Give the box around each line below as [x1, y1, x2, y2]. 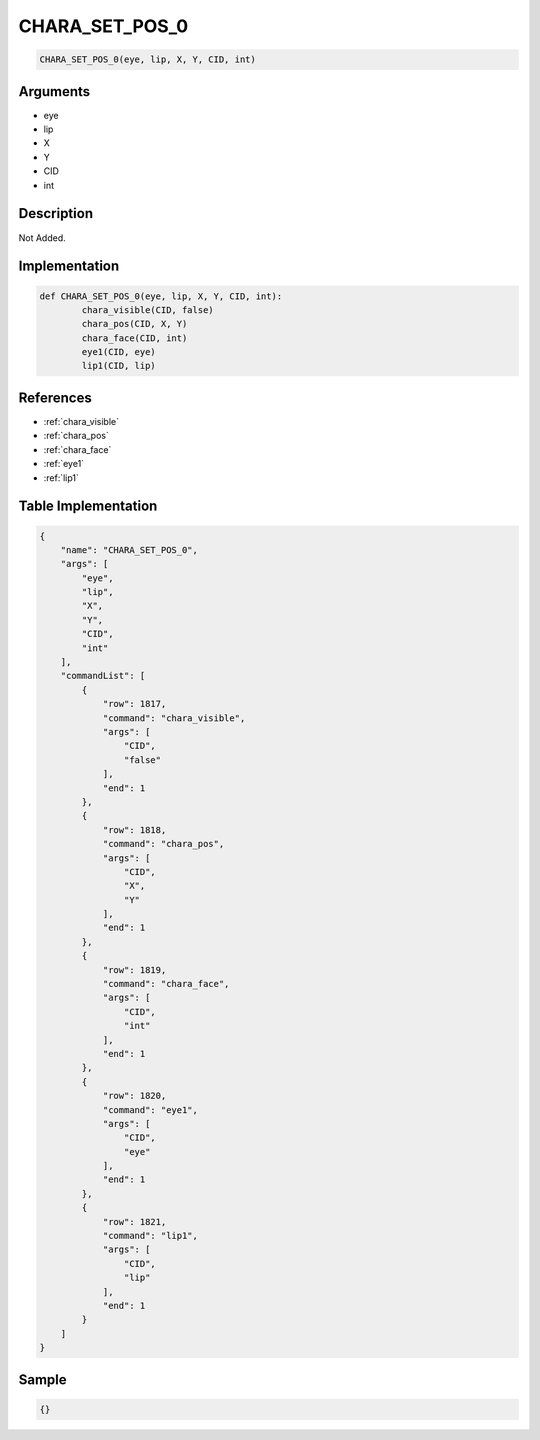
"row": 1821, [102, 1216, 167, 1227]
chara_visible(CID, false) [81, 304, 214, 315]
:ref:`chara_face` [43, 443, 112, 455]
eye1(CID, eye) [81, 346, 157, 358]
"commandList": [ [60, 670, 146, 682]
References [18, 389, 92, 406]
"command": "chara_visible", [102, 712, 246, 724]
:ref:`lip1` [43, 471, 80, 484]
